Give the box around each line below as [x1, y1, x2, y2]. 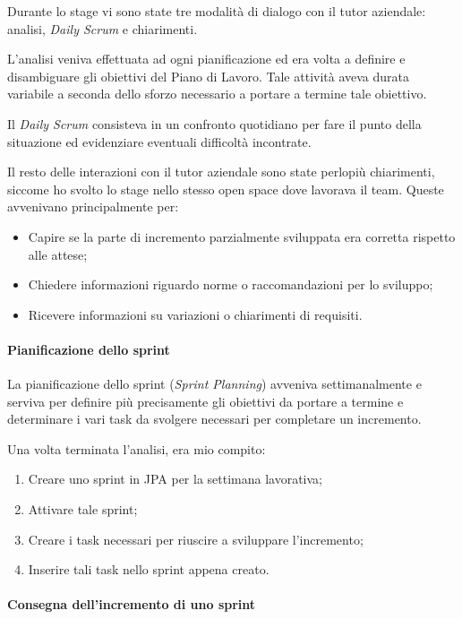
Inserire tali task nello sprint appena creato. [28, 560, 269, 579]
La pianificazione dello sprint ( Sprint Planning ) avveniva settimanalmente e [7, 374, 422, 393]
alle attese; [28, 245, 88, 263]
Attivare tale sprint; [28, 500, 138, 519]
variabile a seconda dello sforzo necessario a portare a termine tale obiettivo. [7, 84, 427, 103]
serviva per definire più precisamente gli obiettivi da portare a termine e [7, 391, 404, 410]
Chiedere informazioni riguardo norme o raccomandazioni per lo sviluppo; [28, 275, 433, 294]
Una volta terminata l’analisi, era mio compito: [7, 439, 266, 458]
